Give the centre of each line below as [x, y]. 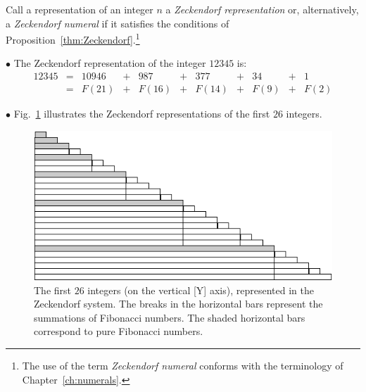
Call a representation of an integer [80, 9]
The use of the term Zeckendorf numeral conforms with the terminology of [183, 366]
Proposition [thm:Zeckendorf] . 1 [73, 38]
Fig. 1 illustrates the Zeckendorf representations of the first [142, 114]
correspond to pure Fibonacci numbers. [119, 331]
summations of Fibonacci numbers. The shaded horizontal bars [170, 317]
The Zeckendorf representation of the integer [110, 63]
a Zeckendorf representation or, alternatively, [262, 9]
